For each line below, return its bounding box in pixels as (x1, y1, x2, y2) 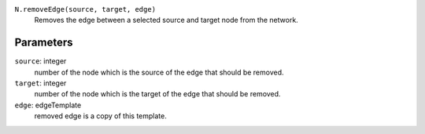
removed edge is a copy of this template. (34, 111, 167, 121)
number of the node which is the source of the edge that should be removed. (34, 67, 284, 77)
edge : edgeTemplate (14, 100, 82, 110)
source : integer (14, 56, 67, 66)
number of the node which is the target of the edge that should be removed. (34, 89, 281, 99)
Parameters (14, 36, 73, 49)
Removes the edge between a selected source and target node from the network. (34, 16, 298, 25)
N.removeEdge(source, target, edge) (14, 5, 157, 13)
